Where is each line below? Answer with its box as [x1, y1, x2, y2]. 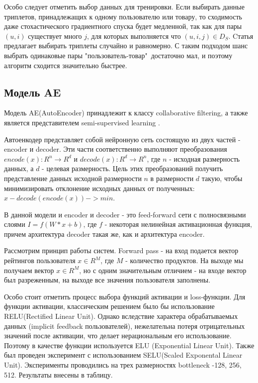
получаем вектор [4, 265, 54, 275]
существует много [28, 30, 82, 41]
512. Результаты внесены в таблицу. [4, 369, 113, 380]
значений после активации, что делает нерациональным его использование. [4, 330, 232, 341]
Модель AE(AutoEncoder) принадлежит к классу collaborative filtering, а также [4, 107, 248, 118]
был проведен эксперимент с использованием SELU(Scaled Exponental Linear [4, 350, 243, 360]
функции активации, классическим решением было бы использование [4, 301, 215, 311]
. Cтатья [228, 30, 254, 41]
